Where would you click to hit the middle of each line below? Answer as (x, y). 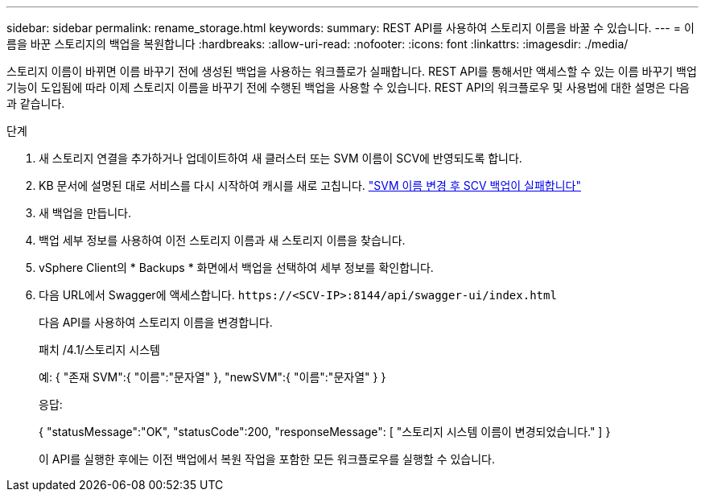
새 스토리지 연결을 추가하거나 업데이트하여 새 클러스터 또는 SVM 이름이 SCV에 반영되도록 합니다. (280, 158)
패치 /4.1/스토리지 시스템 (99, 350)
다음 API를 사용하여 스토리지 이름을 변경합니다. (156, 322)
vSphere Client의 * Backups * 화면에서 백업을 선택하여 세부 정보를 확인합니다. (236, 268)
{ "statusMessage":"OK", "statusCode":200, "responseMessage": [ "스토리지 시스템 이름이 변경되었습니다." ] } (325, 432)
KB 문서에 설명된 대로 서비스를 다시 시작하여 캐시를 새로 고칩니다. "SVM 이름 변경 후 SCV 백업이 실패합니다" (310, 185)
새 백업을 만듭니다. (85, 213)
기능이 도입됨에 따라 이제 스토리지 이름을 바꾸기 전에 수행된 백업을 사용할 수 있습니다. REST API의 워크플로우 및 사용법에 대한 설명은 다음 (348, 87)
